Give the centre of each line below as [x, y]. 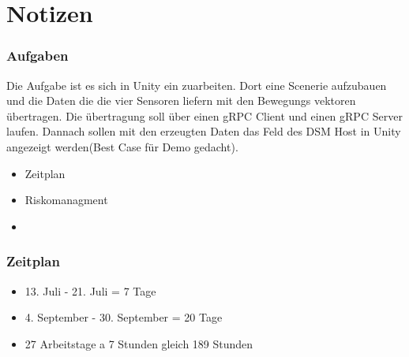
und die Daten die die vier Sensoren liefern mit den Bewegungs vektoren [181, 100]
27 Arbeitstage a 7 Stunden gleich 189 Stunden [139, 343]
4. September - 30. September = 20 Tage [124, 317]
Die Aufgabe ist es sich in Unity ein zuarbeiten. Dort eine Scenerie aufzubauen [197, 85]
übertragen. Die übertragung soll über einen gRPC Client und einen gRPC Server [204, 115]
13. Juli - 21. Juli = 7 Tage [90, 290]
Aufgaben [38, 56]
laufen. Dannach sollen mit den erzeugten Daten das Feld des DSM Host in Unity [204, 131]
